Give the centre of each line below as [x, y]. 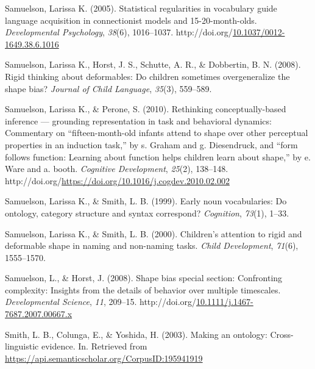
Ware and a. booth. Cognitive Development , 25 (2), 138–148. [117, 169]
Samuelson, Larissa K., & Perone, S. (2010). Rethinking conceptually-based [146, 109]
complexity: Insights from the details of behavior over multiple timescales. [143, 289]
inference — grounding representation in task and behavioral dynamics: [138, 120]
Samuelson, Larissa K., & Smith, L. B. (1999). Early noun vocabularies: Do [146, 201]
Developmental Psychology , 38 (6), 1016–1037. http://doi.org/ [119, 32]
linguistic [22, 346]
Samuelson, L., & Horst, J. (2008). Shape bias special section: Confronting [144, 278]
